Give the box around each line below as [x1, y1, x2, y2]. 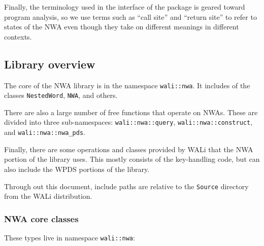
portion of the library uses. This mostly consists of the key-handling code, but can [4, 154, 260, 164]
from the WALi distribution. [4, 191, 92, 201]
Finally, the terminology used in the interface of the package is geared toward [4, 2, 245, 12]
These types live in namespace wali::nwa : [4, 232, 135, 243]
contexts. [4, 31, 32, 42]
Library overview [4, 56, 95, 72]
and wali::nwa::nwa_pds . [4, 127, 85, 137]
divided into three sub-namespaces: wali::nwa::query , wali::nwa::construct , [4, 117, 253, 127]
